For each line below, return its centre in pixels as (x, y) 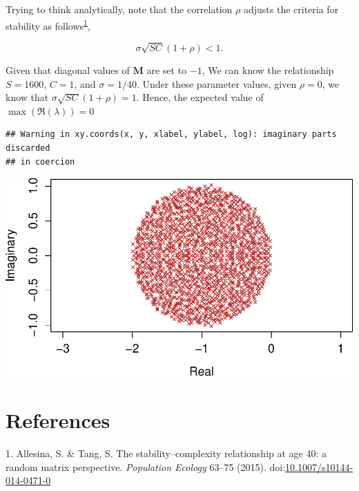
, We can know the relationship (268, 70)
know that (27, 97)
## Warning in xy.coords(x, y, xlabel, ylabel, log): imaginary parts (171, 135)
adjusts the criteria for (291, 9)
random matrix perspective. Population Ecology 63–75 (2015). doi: (146, 466)
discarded (28, 148)
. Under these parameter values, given (216, 83)
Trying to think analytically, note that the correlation (119, 9)
